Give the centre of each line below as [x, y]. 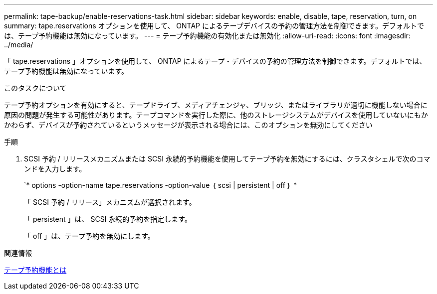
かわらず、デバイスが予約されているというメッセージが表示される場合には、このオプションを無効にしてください [188, 125]
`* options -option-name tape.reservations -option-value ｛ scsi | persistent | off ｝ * [161, 185]
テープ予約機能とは [35, 270]
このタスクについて [35, 88]
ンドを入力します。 [55, 169]
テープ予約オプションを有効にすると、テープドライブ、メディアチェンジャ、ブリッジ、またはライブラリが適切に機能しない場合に [216, 105]
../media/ [19, 45]
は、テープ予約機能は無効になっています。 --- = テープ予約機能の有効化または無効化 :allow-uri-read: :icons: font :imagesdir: [207, 36]
